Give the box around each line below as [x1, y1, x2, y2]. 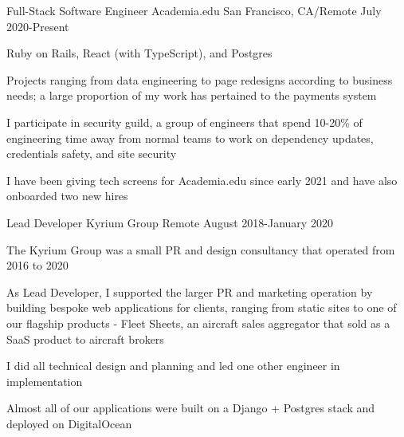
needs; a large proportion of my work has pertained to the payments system [6, 87, 377, 104]
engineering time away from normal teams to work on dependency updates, [6, 129, 374, 146]
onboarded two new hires [6, 187, 128, 204]
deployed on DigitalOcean [6, 415, 132, 431]
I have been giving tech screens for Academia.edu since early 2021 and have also [6, 171, 398, 188]
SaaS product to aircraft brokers [6, 330, 164, 347]
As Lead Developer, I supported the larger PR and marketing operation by [6, 283, 373, 300]
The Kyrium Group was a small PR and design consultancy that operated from [6, 241, 395, 258]
